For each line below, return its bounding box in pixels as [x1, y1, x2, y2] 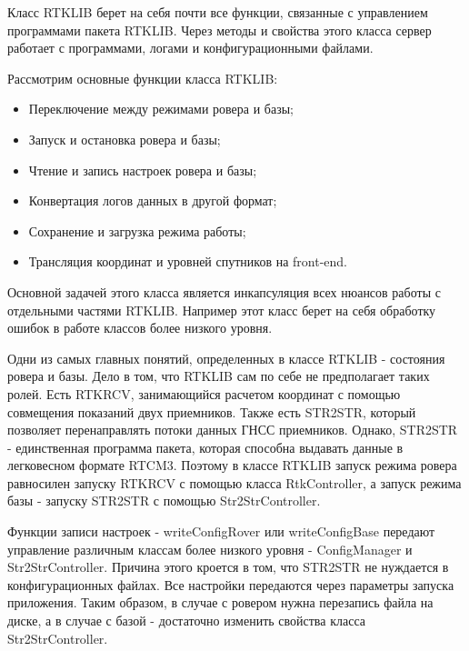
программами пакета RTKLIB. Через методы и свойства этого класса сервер [7, 20, 432, 39]
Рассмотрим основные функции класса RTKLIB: [7, 68, 278, 87]
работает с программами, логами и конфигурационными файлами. [7, 38, 374, 57]
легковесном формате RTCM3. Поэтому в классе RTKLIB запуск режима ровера [7, 456, 457, 475]
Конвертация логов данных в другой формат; [28, 191, 277, 210]
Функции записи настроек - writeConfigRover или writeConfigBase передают [7, 522, 435, 541]
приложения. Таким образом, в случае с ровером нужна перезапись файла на [7, 593, 434, 612]
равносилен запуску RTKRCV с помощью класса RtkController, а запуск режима [7, 473, 462, 492]
